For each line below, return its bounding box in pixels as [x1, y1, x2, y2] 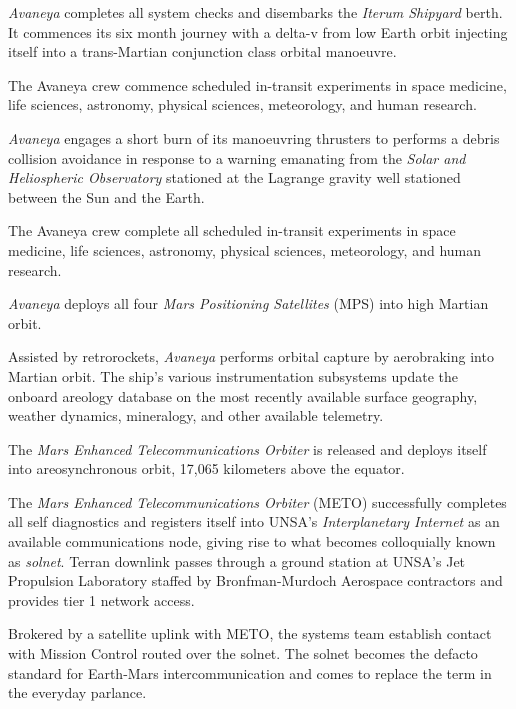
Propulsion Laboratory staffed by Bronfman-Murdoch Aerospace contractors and [8, 570, 503, 591]
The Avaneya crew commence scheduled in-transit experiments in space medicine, [8, 74, 507, 95]
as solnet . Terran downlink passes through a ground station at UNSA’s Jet [8, 550, 466, 571]
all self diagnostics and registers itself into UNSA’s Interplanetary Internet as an [8, 511, 500, 532]
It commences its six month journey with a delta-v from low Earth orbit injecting [8, 21, 508, 42]
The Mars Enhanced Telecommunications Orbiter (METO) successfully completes [8, 491, 507, 512]
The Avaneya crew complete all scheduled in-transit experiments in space [8, 220, 456, 241]
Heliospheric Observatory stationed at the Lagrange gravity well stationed [8, 167, 461, 188]
